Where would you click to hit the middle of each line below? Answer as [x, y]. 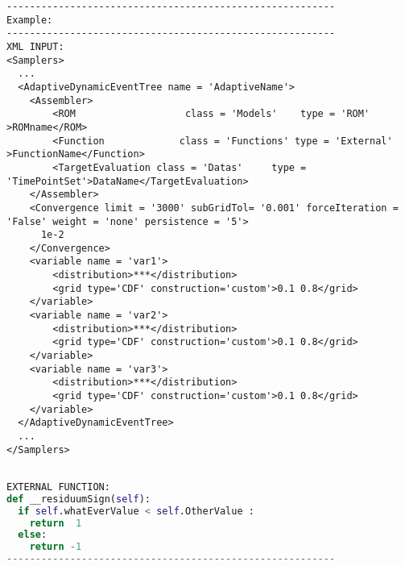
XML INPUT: [35, 46]
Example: [30, 20]
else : [33, 535]
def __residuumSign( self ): [79, 499]
